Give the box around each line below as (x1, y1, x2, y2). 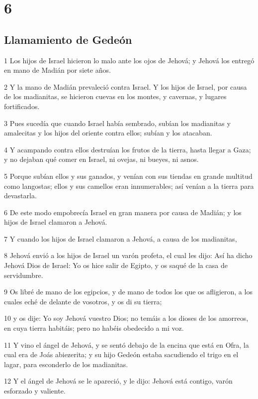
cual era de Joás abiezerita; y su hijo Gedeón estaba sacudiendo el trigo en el (4, 349, 239, 360)
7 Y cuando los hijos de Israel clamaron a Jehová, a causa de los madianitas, (4, 233, 237, 244)
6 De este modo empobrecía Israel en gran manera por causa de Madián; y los (4, 207, 242, 217)
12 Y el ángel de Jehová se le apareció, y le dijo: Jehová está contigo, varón (4, 376, 233, 386)
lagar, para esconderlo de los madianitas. (4, 359, 128, 369)
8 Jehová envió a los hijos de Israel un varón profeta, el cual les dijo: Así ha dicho (4, 250, 253, 261)
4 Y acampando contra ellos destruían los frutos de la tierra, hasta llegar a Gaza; (4, 144, 251, 154)
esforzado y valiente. (4, 386, 66, 396)
